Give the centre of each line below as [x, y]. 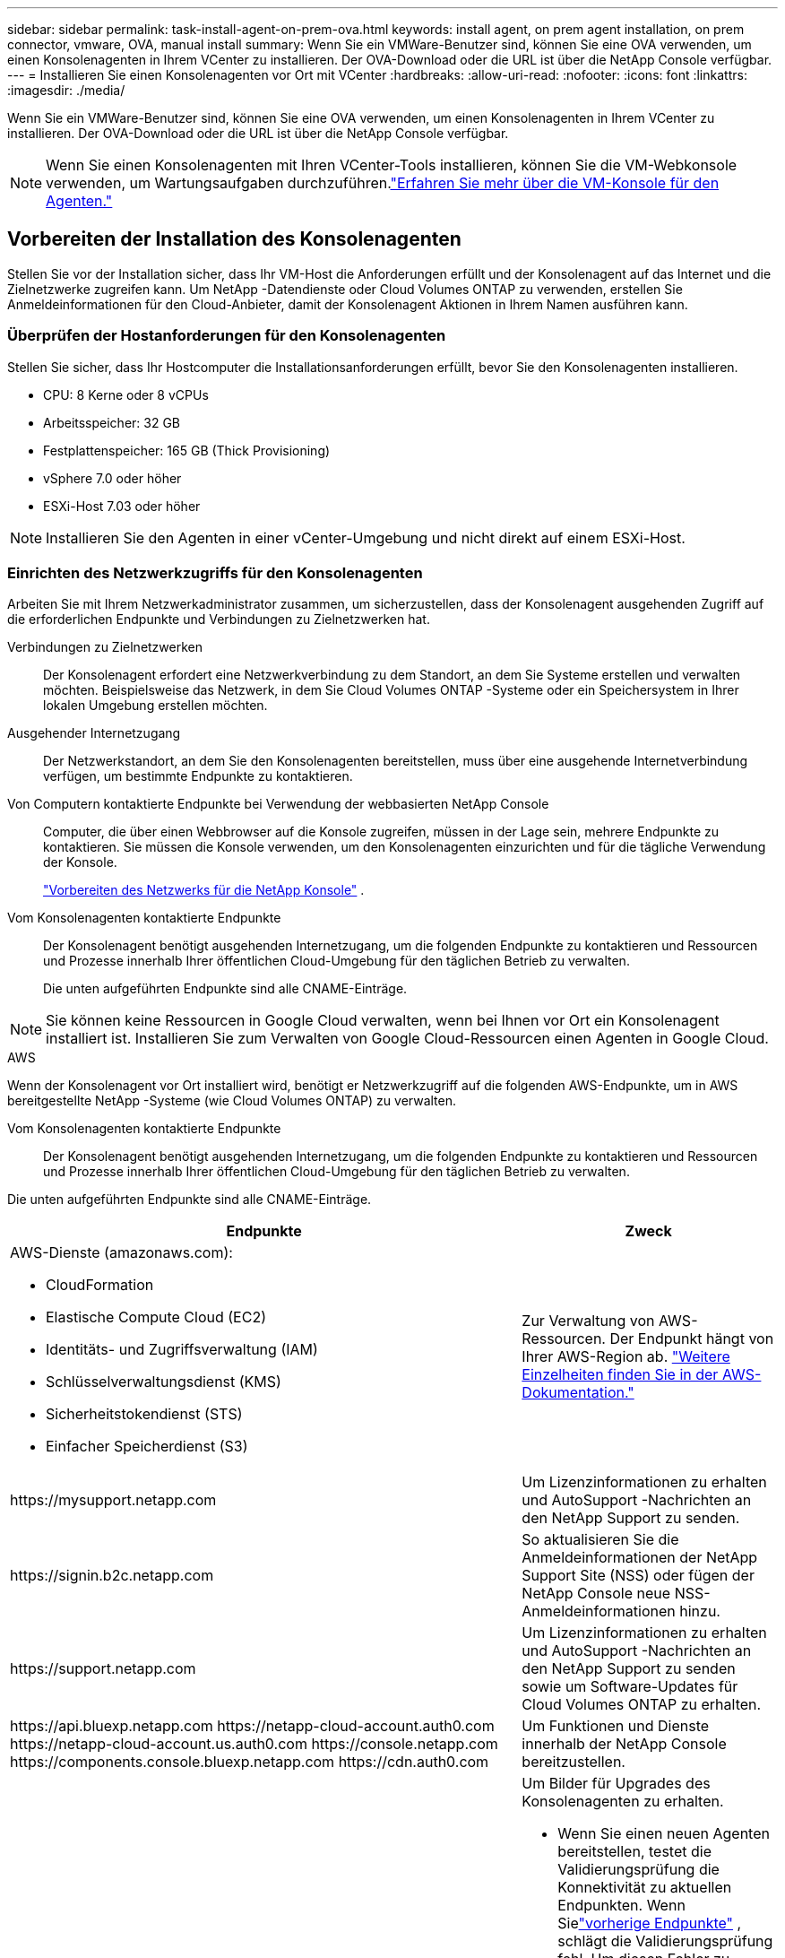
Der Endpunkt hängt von [692, 1339]
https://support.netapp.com [103, 1669]
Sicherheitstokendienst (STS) [144, 1414]
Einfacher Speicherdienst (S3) [147, 1447]
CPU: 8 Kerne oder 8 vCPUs [126, 394]
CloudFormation [100, 1285]
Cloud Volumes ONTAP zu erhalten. [642, 1705]
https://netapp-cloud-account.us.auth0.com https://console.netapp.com [254, 1744]
